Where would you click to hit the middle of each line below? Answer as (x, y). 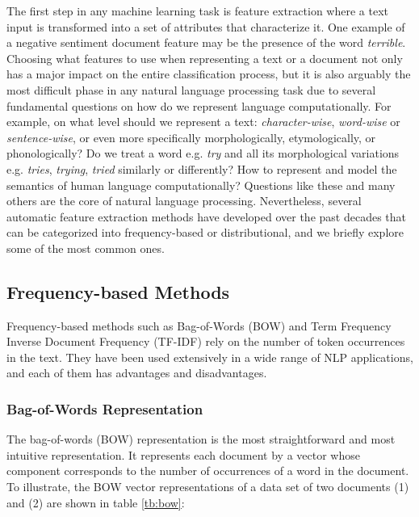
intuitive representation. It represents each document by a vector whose (183, 454)
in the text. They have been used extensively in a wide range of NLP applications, (210, 357)
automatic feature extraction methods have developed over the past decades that (206, 216)
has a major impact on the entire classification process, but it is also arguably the (209, 74)
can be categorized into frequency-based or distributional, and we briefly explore (205, 232)
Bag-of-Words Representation (105, 409)
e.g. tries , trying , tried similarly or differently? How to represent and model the (202, 168)
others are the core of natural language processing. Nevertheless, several (184, 201)
